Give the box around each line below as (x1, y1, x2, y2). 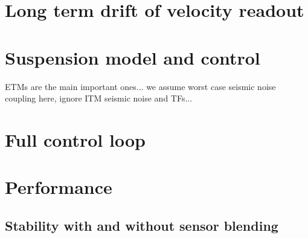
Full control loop (5, 127, 146, 152)
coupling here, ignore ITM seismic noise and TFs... (5, 92, 193, 105)
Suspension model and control (5, 45, 260, 69)
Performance (5, 175, 112, 199)
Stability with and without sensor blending (5, 216, 278, 234)
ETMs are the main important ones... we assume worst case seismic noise (5, 80, 276, 92)
